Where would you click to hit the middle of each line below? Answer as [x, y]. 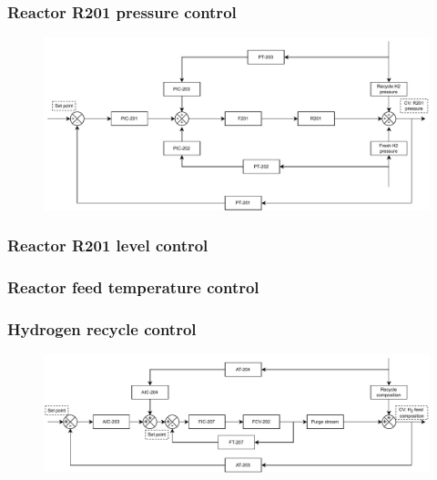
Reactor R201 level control [108, 245]
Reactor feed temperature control [133, 287]
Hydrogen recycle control [102, 329]
